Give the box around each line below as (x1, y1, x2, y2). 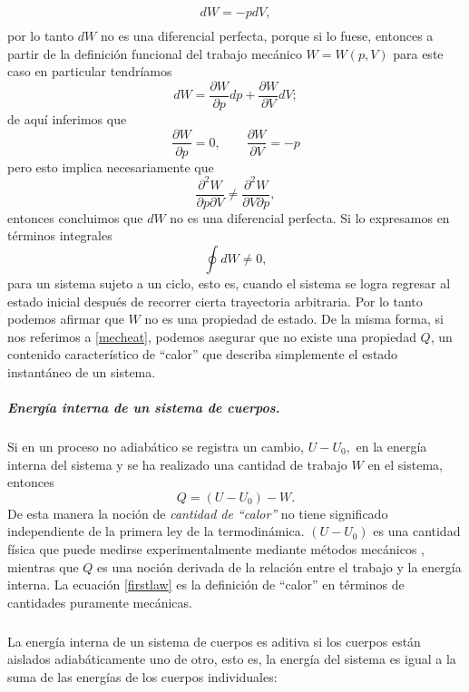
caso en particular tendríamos (7, 62, 172, 81)
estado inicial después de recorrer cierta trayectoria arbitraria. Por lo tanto (7, 291, 423, 310)
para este (393, 44, 444, 63)
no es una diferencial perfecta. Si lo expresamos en (170, 208, 450, 227)
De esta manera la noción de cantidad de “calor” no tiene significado (7, 503, 388, 522)
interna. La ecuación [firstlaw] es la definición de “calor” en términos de (7, 575, 405, 594)
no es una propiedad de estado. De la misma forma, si (144, 309, 444, 328)
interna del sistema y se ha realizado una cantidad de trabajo (7, 454, 347, 473)
